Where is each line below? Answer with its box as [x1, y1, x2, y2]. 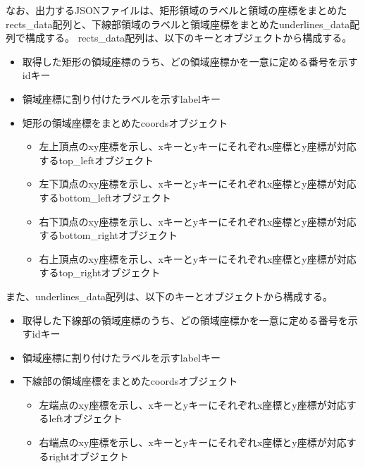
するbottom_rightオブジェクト [39, 228, 178, 242]
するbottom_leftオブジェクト [39, 190, 171, 204]
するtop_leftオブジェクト [39, 152, 154, 167]
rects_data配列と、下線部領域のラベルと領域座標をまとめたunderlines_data [6, 16, 350, 31]
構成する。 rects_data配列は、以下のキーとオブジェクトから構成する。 [25, 30, 352, 45]
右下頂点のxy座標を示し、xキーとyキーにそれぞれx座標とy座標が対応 [39, 214, 357, 228]
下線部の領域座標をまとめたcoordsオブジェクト [22, 374, 238, 388]
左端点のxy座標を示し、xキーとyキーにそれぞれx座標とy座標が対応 [39, 397, 347, 412]
